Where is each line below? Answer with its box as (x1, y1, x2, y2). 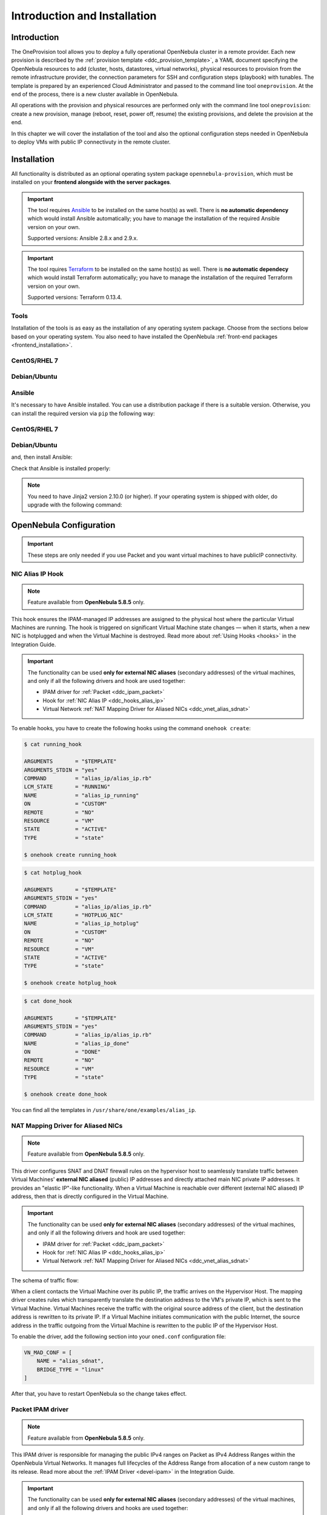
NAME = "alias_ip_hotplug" (24, 920, 139, 927)
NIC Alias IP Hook (11, 570, 64, 578)
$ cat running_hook (24, 741, 82, 748)
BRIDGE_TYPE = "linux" (36, 1366, 104, 1373)
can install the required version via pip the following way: (11, 410, 156, 417)
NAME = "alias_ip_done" (24, 1040, 130, 1047)
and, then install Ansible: (11, 453, 73, 461)
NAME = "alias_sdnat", (36, 1357, 104, 1365)
